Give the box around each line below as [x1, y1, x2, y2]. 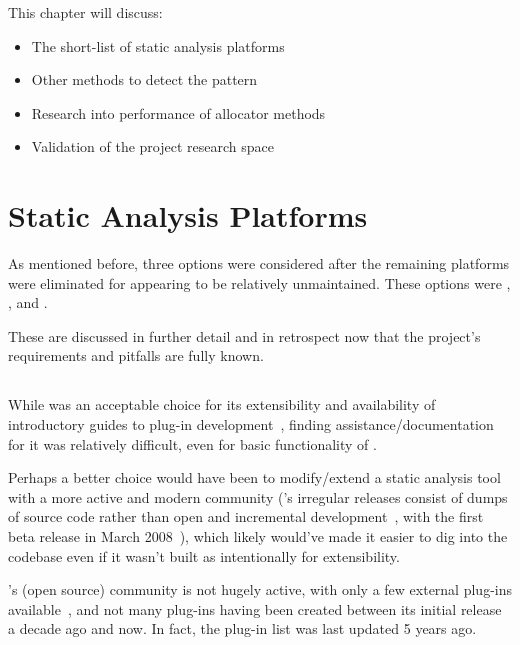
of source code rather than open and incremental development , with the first [8, 506, 484, 527]
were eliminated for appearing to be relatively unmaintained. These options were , [8, 272, 511, 293]
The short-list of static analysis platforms [31, 35, 285, 56]
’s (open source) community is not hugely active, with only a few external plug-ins [8, 579, 512, 600]
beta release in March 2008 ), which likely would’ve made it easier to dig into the [8, 526, 508, 547]
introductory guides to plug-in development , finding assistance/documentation [8, 414, 494, 435]
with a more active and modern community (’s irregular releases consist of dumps [8, 486, 508, 507]
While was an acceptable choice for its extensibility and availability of [8, 394, 436, 415]
